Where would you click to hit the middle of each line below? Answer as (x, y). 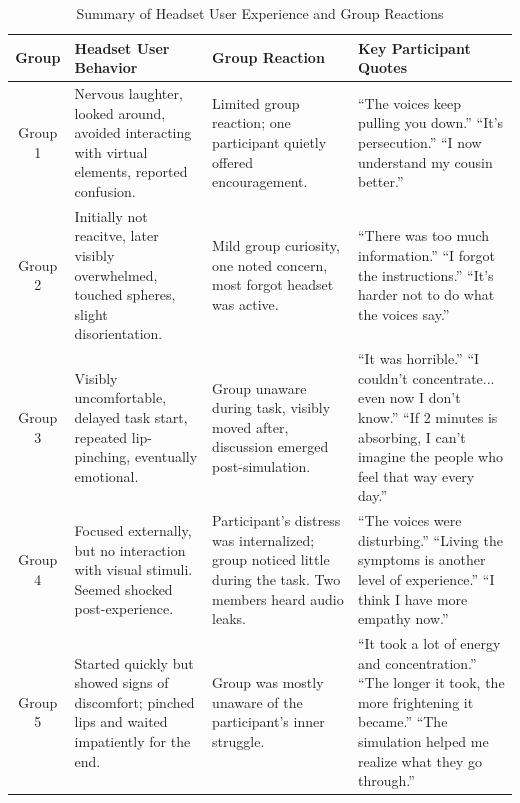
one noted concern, (270, 264)
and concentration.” (417, 662)
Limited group (256, 102)
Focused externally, (133, 530)
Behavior (106, 67)
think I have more (412, 598)
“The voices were (409, 520)
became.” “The (402, 721)
